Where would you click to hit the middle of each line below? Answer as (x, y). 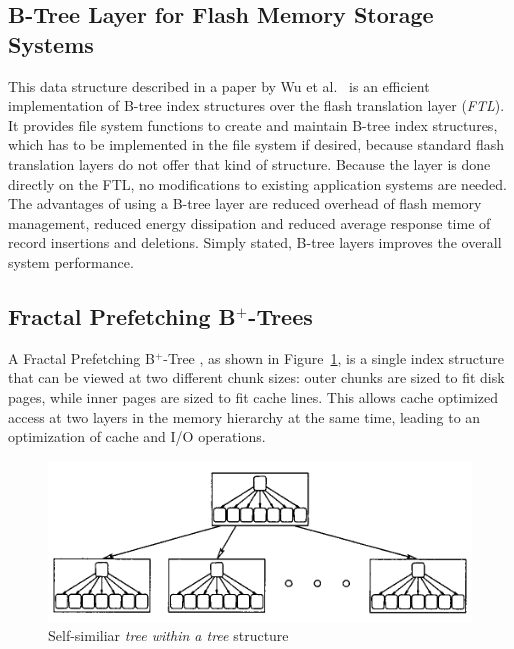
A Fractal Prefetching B (81, 357)
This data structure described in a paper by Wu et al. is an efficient (219, 85)
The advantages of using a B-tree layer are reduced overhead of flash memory (245, 203)
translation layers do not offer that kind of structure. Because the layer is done (249, 163)
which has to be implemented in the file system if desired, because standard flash (256, 144)
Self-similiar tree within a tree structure (168, 635)
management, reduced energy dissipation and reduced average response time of (249, 222)
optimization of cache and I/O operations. (137, 436)
